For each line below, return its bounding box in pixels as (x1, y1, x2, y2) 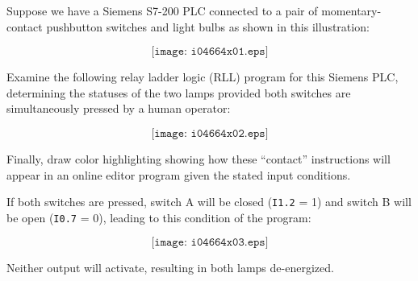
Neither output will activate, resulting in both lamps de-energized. (6, 259, 334, 276)
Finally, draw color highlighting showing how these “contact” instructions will (6, 150, 391, 167)
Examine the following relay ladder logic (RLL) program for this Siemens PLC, (6, 68, 399, 85)
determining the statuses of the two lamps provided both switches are (6, 84, 351, 101)
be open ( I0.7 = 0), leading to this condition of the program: (6, 209, 311, 225)
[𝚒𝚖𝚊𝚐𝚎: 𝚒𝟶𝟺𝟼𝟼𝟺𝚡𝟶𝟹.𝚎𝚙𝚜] (151, 237, 269, 249)
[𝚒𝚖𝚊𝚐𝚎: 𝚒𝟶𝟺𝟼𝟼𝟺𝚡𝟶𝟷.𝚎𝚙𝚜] (151, 46, 269, 58)
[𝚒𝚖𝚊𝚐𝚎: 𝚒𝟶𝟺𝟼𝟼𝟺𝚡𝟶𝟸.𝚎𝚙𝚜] (151, 127, 269, 139)
